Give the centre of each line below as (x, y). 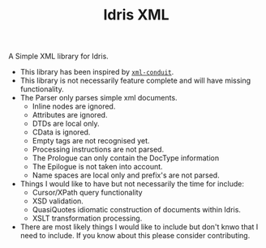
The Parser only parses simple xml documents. (99, 98)
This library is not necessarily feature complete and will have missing (135, 81)
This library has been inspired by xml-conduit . (97, 72)
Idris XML (136, 15)
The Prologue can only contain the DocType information (126, 158)
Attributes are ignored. (70, 115)
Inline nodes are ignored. (74, 106)
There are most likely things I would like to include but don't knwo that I (139, 227)
